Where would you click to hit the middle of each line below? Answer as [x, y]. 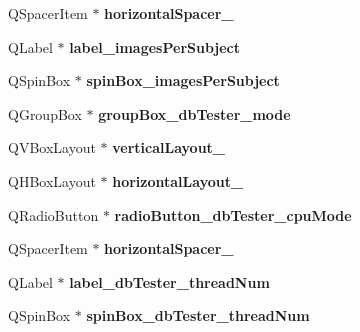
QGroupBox [45, 113]
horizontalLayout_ [178, 180]
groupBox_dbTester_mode [194, 113]
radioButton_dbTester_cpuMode [233, 214]
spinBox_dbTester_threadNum [198, 315]
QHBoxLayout [52, 180]
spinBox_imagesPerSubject [183, 80]
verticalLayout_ [169, 147]
